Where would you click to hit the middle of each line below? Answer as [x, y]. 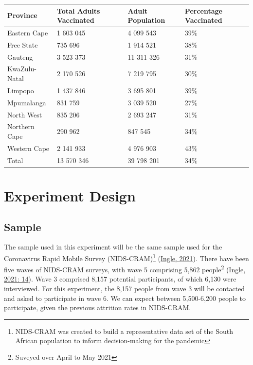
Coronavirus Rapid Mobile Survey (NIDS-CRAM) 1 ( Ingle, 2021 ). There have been [126, 257]
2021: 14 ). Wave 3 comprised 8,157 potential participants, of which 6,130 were [120, 279]
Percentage [203, 10]
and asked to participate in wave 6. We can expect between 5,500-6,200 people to [125, 298]
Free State [23, 44]
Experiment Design [70, 196]
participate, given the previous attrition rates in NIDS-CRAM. [98, 307]
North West [25, 114]
